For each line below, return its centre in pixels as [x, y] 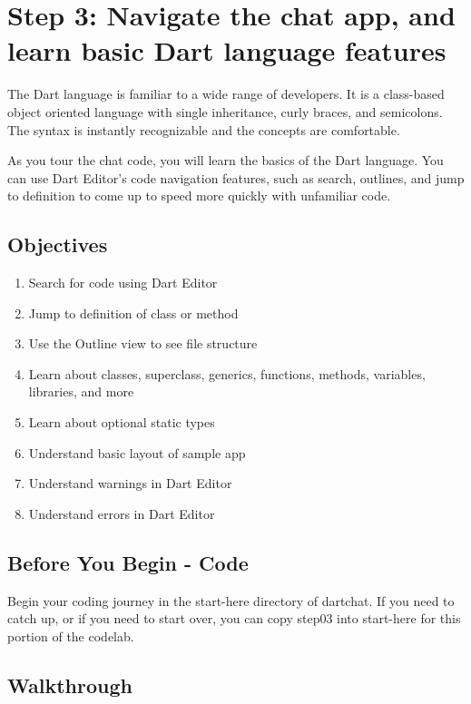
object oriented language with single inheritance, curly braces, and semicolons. [225, 111]
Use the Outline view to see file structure [143, 343]
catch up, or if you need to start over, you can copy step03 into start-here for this [234, 618]
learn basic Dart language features [227, 50]
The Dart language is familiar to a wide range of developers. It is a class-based [226, 94]
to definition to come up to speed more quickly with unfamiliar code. [199, 196]
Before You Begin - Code [128, 562]
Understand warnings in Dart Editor [130, 483]
